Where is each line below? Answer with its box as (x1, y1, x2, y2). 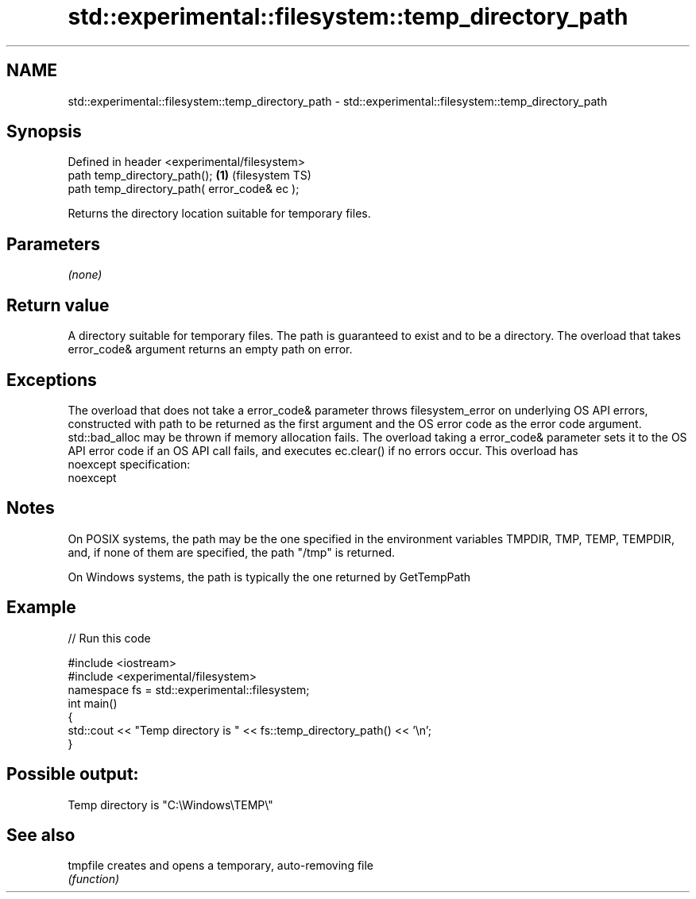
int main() (68, 696, 118, 710)
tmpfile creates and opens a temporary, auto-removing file (68, 858, 374, 873)
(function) (68, 872, 120, 886)
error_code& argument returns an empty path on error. (68, 342, 353, 357)
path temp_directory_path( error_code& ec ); (68, 182, 300, 196)
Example (6, 597, 76, 618)
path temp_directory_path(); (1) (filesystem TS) (68, 168, 311, 183)
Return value (6, 295, 110, 315)
